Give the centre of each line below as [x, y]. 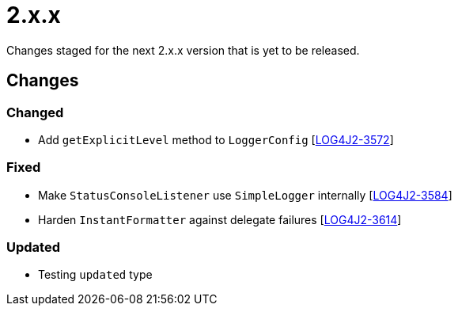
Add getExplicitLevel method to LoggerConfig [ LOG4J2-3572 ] [216, 139]
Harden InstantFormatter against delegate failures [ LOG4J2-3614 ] [220, 219]
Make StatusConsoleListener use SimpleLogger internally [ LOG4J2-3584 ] [245, 195]
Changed [35, 112]
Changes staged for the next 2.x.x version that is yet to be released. [183, 50]
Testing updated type [95, 275]
